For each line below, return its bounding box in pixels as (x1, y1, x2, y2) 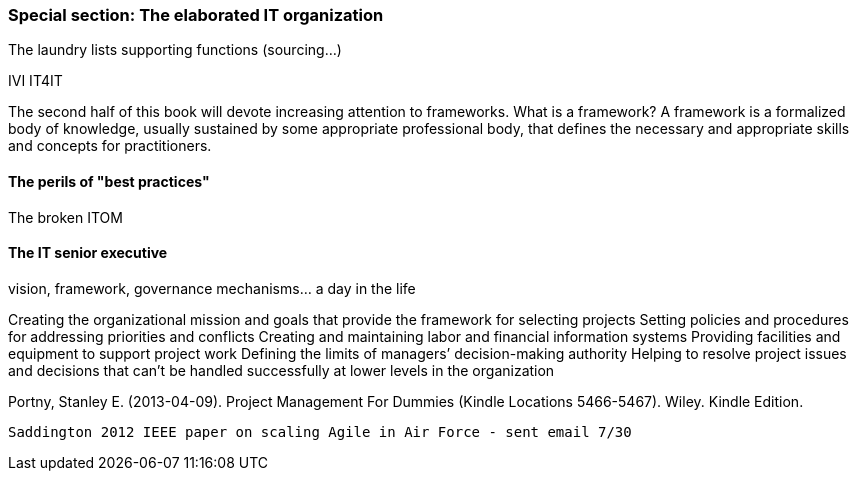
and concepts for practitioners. (8, 137, 212, 155)
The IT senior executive (8, 244, 168, 262)
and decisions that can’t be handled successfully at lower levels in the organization (8, 361, 555, 379)
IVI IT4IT (8, 72, 63, 90)
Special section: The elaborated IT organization (8, 5, 384, 25)
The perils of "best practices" (8, 172, 210, 190)
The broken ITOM (8, 208, 123, 226)
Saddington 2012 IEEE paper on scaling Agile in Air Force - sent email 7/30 (8, 423, 632, 440)
